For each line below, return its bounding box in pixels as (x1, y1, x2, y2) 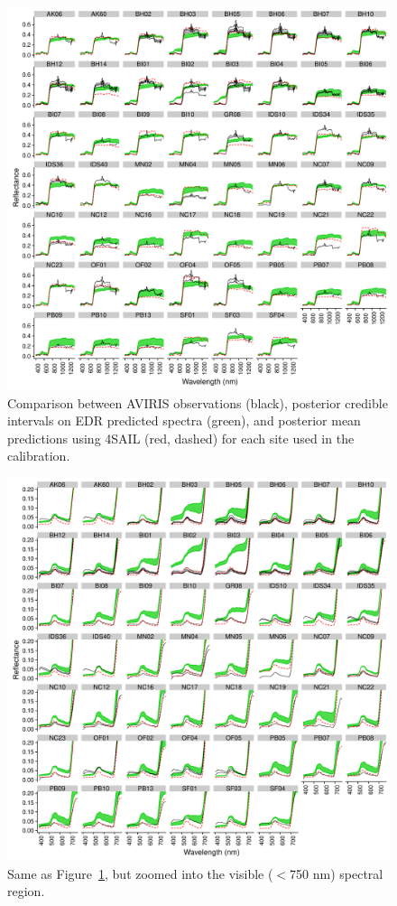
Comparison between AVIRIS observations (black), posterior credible (7, 393, 388, 412)
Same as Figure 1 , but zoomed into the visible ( (7, 864, 273, 883)
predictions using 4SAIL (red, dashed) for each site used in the (7, 428, 355, 447)
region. (7, 882, 45, 901)
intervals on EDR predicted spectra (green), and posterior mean (7, 411, 361, 430)
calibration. (7, 446, 70, 465)
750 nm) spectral (290, 864, 383, 883)
